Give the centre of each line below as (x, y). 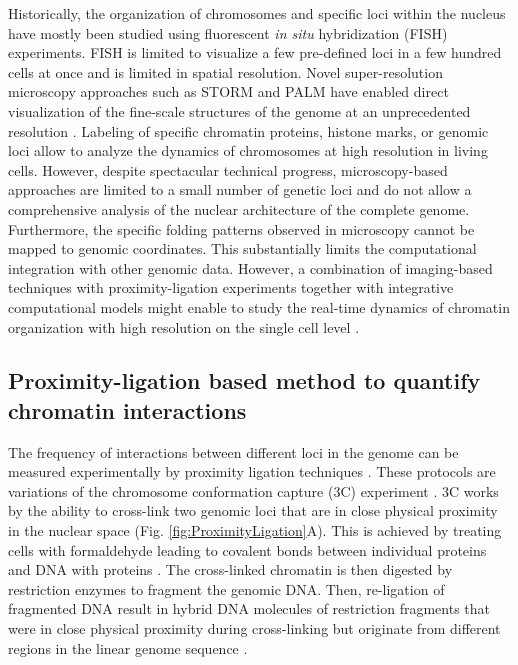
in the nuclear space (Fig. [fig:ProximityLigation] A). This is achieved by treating (255, 530)
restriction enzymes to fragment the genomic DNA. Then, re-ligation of (226, 588)
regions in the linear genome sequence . (128, 647)
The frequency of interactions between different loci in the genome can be (233, 451)
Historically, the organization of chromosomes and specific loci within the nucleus (257, 13)
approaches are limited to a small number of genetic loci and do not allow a (240, 189)
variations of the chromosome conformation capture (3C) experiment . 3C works (253, 490)
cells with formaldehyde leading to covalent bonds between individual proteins (247, 549)
